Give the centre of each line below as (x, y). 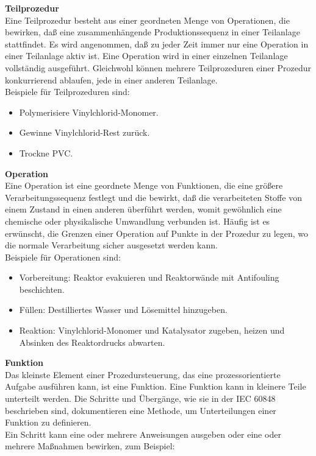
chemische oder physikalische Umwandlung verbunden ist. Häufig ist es (138, 221)
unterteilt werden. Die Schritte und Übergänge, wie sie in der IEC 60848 (140, 398)
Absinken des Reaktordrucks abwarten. (92, 342)
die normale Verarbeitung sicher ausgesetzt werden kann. (111, 245)
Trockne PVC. (46, 153)
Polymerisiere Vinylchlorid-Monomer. (89, 112)
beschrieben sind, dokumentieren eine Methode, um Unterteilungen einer (141, 410)
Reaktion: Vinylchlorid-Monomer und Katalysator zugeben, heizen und (152, 330)
